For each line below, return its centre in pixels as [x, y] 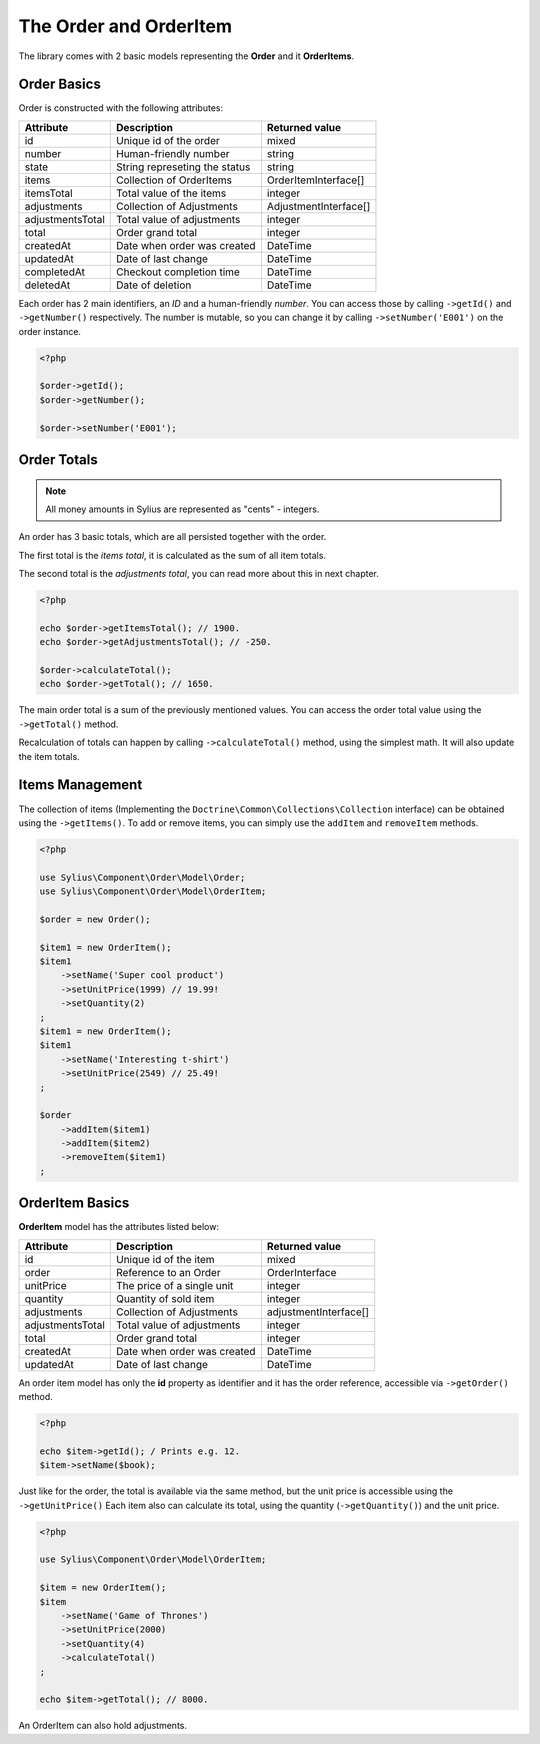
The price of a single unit [174, 1285]
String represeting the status [183, 167]
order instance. [50, 331]
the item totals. [49, 756]
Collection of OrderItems [173, 180]
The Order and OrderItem [125, 26]
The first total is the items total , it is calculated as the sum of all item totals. [172, 555]
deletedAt [47, 285]
